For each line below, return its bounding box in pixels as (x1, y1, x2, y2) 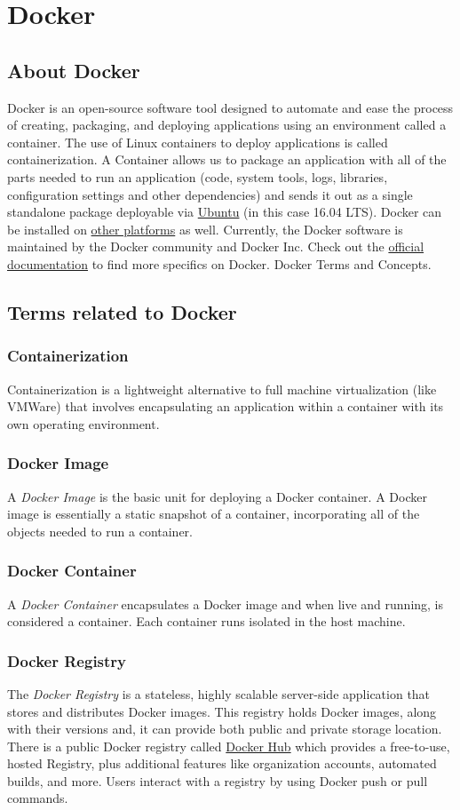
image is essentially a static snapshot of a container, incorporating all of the (7, 504, 420, 523)
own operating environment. (7, 414, 160, 433)
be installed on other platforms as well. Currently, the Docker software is (7, 219, 403, 238)
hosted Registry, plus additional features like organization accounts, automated (7, 754, 437, 773)
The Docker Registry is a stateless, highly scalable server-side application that (7, 684, 431, 703)
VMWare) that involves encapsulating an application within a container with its (7, 397, 444, 416)
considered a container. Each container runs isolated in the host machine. (7, 612, 406, 631)
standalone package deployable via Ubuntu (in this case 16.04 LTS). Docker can (7, 202, 442, 221)
